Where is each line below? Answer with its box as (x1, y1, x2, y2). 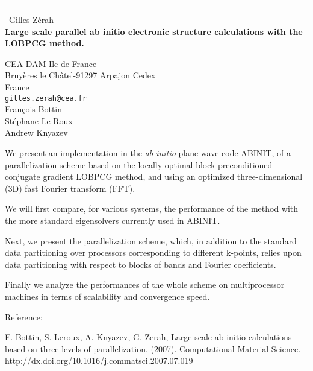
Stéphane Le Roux (5, 114, 73, 127)
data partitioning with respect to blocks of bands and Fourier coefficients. (5, 258, 276, 270)
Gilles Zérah (9, 13, 54, 25)
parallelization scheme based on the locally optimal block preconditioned (5, 158, 273, 171)
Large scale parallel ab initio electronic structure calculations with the (5, 25, 303, 37)
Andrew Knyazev (5, 126, 68, 139)
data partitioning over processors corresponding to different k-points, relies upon (5, 246, 302, 259)
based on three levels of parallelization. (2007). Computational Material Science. (5, 342, 301, 355)
